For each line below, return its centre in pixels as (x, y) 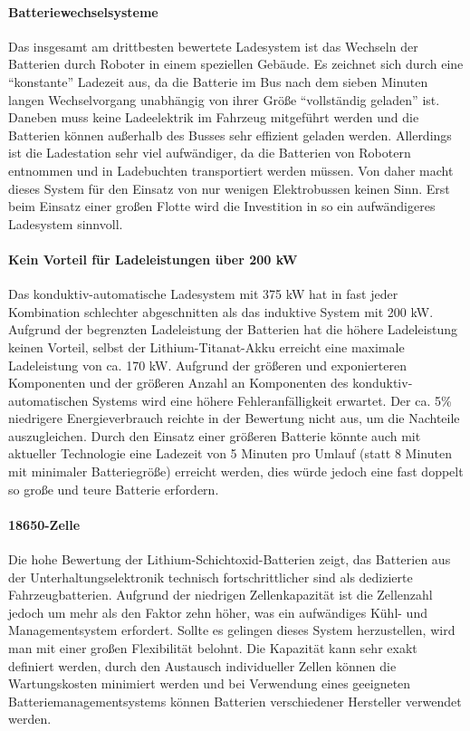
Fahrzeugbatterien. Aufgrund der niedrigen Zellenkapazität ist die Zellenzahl (221, 595)
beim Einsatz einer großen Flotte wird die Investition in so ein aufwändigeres (222, 206)
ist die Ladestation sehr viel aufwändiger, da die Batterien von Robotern (210, 153)
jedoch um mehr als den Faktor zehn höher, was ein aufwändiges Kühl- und (218, 612)
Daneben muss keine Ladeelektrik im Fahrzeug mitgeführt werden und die (214, 117)
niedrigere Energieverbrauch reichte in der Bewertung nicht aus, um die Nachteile (234, 418)
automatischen (48, 400)
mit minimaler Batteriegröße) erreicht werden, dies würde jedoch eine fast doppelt (236, 471)
